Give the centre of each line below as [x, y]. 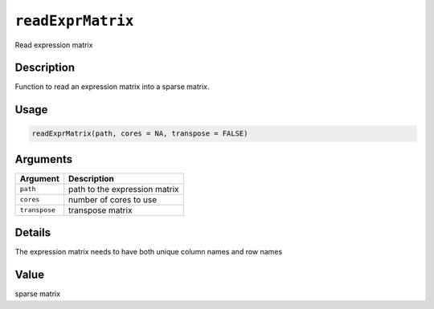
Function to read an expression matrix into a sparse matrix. [112, 87]
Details [33, 233]
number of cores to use [113, 199]
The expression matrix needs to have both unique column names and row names [149, 252]
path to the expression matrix [124, 189]
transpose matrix [100, 210]
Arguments [44, 159]
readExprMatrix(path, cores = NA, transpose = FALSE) [140, 134]
